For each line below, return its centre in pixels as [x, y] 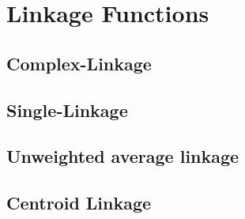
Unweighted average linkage [123, 156]
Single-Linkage [67, 109]
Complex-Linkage [79, 63]
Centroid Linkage [79, 203]
